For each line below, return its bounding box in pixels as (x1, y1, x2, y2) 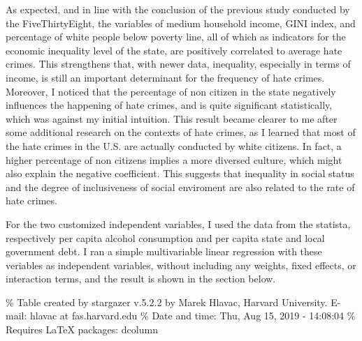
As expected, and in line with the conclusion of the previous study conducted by (6, 2, 350, 16)
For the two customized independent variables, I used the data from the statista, (6, 216, 351, 231)
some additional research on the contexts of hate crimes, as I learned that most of (6, 125, 356, 139)
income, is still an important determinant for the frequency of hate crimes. (6, 70, 325, 84)
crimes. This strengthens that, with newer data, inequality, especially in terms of (6, 56, 351, 71)
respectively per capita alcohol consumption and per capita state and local (6, 230, 325, 245)
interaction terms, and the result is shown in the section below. (6, 271, 276, 286)
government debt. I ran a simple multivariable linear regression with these (6, 244, 322, 259)
